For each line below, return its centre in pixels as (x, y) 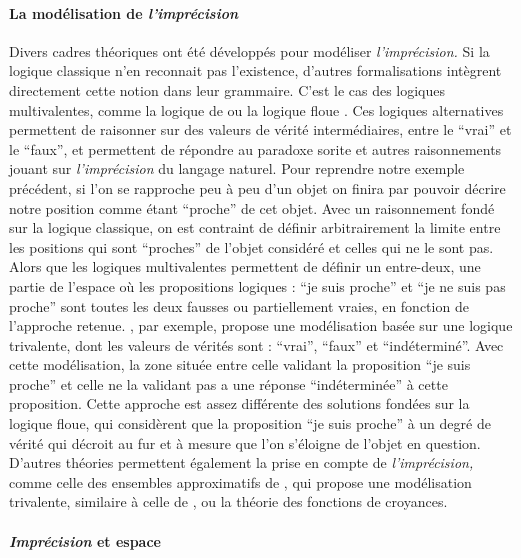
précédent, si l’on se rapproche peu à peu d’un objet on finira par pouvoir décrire (257, 187)
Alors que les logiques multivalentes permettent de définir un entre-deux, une (245, 266)
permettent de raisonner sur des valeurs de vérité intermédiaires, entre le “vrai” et (260, 129)
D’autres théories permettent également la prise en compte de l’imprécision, (241, 462)
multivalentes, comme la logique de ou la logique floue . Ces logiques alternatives (256, 109)
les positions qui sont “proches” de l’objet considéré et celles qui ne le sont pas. (251, 246)
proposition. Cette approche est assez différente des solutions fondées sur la (239, 403)
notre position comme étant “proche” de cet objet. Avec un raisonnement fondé (252, 207)
